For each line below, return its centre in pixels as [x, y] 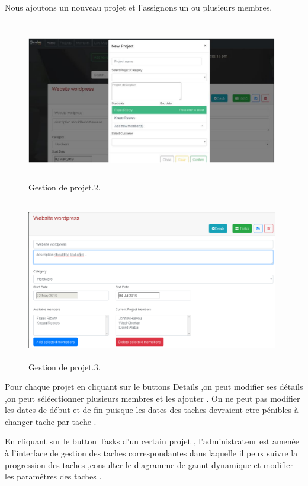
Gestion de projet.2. [65, 187]
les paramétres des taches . [53, 476]
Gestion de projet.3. [65, 366]
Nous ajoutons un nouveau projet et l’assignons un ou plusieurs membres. [139, 7]
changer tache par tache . [51, 421]
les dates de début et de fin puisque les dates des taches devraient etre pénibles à [152, 410]
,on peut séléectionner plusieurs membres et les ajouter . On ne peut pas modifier [153, 398]
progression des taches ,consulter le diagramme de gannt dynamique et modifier [149, 464]
